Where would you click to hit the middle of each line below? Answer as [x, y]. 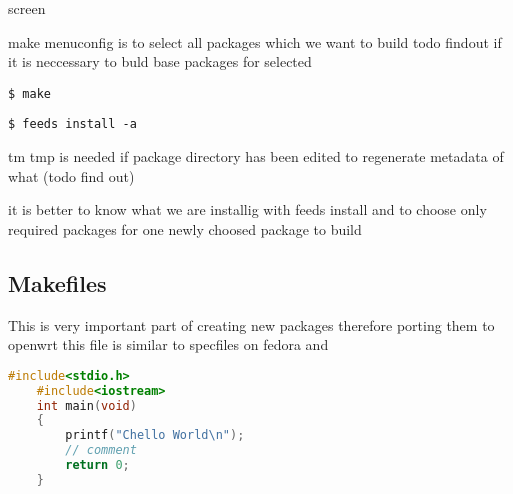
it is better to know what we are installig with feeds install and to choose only [247, 209]
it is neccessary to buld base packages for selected [160, 61]
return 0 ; [97, 465]
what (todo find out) [71, 175]
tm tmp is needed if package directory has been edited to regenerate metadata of [256, 156]
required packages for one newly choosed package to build [185, 228]
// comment [101, 450]
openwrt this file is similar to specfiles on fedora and [168, 344]
